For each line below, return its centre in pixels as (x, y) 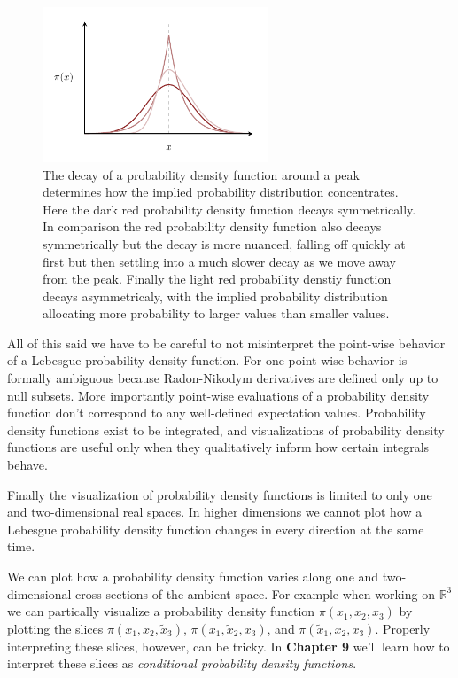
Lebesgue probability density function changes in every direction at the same (216, 529)
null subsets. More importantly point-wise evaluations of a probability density (218, 395)
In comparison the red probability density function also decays (212, 226)
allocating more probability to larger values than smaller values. (216, 313)
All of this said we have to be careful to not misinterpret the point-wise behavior (226, 343)
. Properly (403, 628)
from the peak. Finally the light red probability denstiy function (217, 279)
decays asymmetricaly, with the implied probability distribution (215, 296)
